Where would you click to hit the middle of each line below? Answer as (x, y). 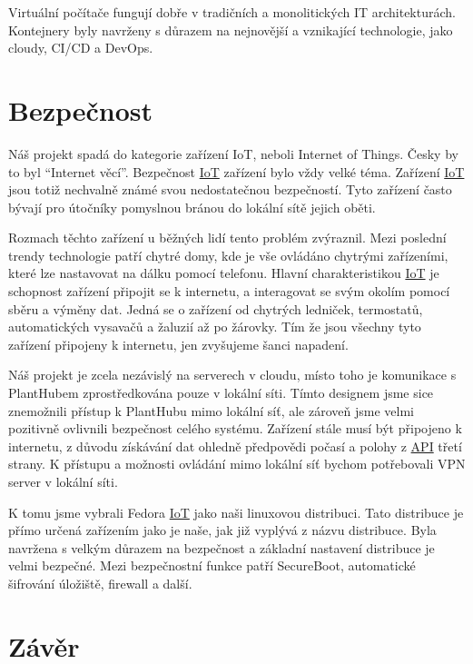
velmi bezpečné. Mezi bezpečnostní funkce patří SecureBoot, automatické (212, 565)
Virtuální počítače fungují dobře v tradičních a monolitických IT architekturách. (232, 12)
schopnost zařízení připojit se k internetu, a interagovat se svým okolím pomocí (229, 291)
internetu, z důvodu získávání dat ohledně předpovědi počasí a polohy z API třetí (235, 446)
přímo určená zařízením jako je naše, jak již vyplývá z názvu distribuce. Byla (222, 530)
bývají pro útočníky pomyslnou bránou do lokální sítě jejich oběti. (192, 207)
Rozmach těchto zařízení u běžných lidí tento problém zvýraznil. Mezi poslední (227, 238)
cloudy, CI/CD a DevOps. (81, 48)
